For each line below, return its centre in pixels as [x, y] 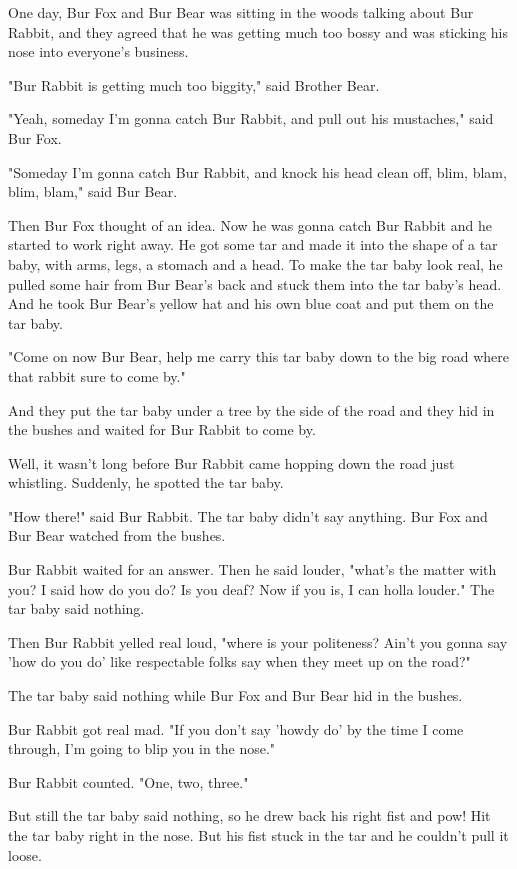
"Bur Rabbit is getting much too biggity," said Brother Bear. [194, 84]
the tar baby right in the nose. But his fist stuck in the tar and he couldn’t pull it [258, 835]
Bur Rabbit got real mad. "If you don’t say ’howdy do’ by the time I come [236, 728]
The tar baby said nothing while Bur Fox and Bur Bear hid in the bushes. [235, 695]
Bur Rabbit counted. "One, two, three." [128, 781]
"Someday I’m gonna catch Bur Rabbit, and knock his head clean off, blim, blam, [257, 171]
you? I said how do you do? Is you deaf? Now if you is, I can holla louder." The [251, 588]
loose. [25, 854]
